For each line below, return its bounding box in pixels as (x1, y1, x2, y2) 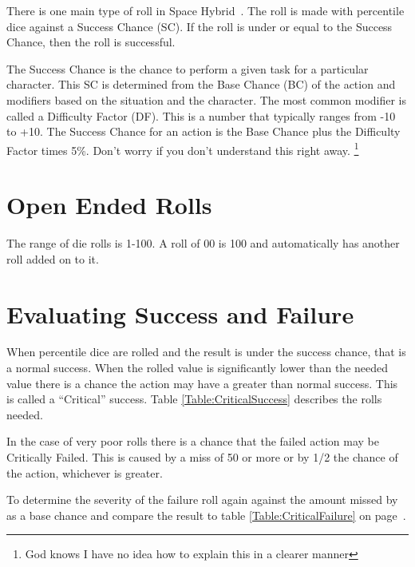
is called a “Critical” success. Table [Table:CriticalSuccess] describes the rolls (6, 391, 382, 407)
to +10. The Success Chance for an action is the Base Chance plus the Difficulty (6, 123, 401, 140)
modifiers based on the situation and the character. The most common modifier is (6, 91, 407, 108)
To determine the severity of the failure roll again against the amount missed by (6, 491, 398, 508)
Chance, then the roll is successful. (6, 34, 176, 50)
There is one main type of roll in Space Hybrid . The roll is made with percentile (6, 2, 405, 18)
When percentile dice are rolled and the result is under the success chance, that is (6, 343, 406, 360)
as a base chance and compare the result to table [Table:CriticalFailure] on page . (6, 506, 406, 523)
